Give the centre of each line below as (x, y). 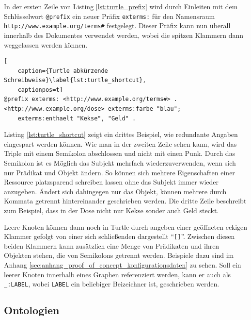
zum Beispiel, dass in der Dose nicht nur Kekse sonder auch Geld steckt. (111, 210)
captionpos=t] (40, 90)
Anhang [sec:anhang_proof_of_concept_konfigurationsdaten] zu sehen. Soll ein (123, 265)
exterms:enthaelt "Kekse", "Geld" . (77, 118)
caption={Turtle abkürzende (63, 71)
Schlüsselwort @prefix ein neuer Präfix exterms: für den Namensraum (110, 16)
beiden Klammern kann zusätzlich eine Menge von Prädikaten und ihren (112, 245)
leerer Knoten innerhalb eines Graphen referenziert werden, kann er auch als (118, 274)
